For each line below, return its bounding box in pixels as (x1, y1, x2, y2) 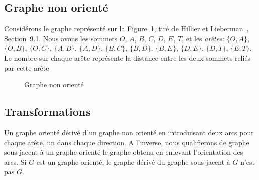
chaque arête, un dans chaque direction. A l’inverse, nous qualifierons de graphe (4, 137, 249, 147)
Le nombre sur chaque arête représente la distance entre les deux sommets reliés (4, 52, 251, 63)
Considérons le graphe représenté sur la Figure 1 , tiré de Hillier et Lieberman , (4, 23, 249, 34)
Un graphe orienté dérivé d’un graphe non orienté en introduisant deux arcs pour (4, 127, 254, 137)
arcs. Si (4, 156, 27, 167)
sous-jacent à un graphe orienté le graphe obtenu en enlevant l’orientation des (4, 147, 243, 157)
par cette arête (4, 62, 49, 73)
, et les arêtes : (182, 33, 224, 43)
